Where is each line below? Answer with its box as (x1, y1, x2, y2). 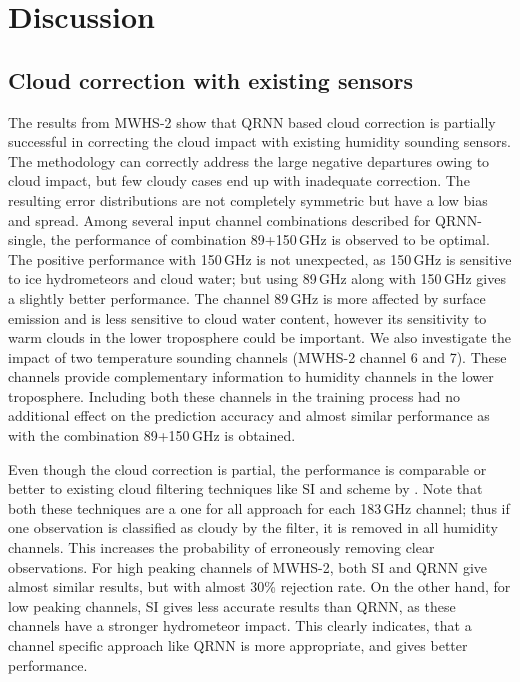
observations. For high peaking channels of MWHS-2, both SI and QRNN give (8, 556, 488, 577)
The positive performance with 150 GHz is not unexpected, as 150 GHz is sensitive (8, 248, 512, 269)
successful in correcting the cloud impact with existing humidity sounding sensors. (8, 131, 511, 152)
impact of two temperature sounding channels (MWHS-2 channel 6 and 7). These (8, 346, 507, 367)
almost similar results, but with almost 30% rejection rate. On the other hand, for (8, 576, 511, 597)
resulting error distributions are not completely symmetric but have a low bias (8, 189, 488, 210)
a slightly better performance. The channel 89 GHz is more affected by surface (8, 287, 486, 308)
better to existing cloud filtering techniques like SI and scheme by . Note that (8, 478, 483, 499)
